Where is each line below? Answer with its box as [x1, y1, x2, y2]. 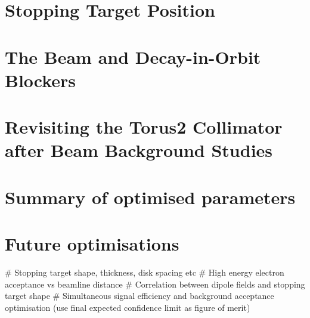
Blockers [5, 67, 76, 92]
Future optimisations [5, 231, 179, 256]
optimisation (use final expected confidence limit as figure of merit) [5, 301, 250, 313]
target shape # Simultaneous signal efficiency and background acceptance [5, 289, 274, 302]
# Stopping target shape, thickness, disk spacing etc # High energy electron [5, 266, 284, 278]
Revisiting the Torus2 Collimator [5, 115, 283, 139]
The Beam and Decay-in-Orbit [5, 44, 261, 69]
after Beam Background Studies [5, 138, 273, 162]
